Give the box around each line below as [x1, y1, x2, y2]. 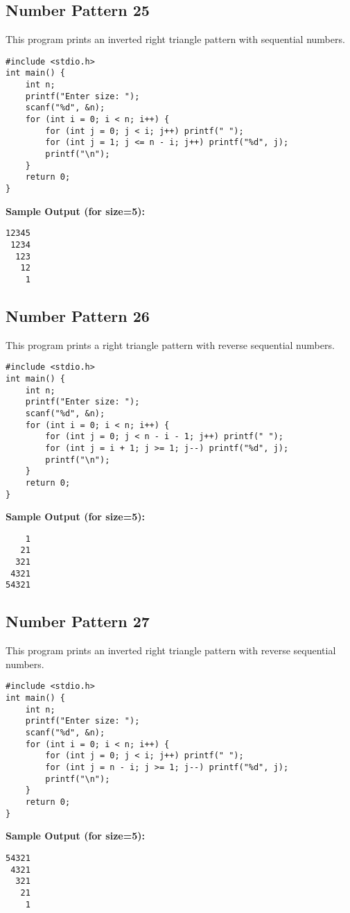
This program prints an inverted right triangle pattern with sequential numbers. [6, 32, 345, 46]
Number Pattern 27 [6, 611, 150, 632]
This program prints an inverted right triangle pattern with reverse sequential [6, 643, 336, 658]
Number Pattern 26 [6, 305, 150, 326]
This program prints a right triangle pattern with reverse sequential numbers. [6, 337, 335, 352]
